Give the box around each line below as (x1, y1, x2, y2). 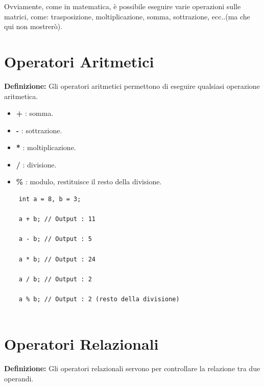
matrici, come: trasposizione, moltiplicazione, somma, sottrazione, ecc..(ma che (4, 11, 250, 21)
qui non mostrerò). (4, 21, 63, 32)
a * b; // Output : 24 (18, 255, 95, 263)
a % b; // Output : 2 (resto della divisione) (18, 296, 180, 303)
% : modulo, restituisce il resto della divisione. (16, 176, 162, 187)
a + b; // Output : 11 (18, 215, 95, 223)
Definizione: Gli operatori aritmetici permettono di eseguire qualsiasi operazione (4, 80, 260, 91)
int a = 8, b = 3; (18, 196, 81, 203)
